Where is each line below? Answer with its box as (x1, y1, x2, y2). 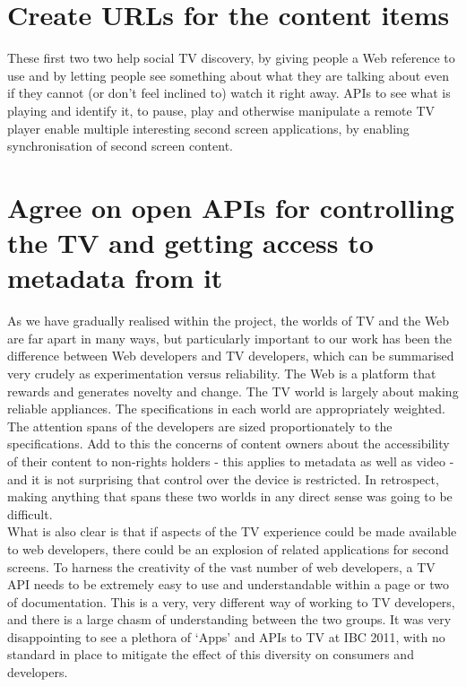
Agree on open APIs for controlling (7, 188, 454, 225)
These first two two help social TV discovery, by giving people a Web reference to (7, 48, 455, 67)
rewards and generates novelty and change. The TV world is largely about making (7, 381, 459, 400)
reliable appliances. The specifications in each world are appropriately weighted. (7, 399, 445, 418)
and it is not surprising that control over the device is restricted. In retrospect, (7, 469, 439, 488)
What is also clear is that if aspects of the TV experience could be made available (7, 522, 457, 541)
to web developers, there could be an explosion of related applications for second (7, 539, 449, 558)
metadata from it (7, 259, 223, 296)
